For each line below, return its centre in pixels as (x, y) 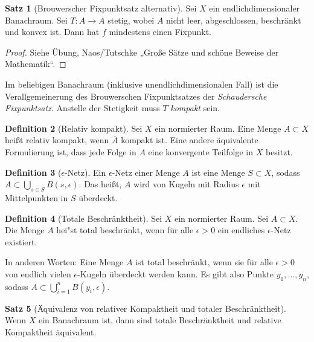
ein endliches (241, 230)
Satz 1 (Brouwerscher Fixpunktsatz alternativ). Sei (101, 8)
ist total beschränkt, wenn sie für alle (204, 262)
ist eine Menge (218, 172)
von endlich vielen (38, 273)
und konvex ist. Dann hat (52, 32)
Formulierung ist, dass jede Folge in (71, 151)
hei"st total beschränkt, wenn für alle (125, 230)
